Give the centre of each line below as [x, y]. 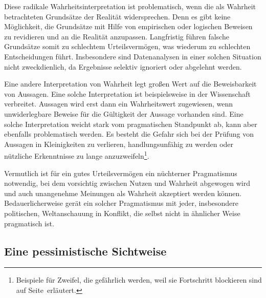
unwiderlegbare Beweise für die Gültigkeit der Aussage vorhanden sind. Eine [124, 113]
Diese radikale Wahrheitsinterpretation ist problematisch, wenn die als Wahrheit [130, 6]
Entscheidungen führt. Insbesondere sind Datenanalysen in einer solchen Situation [133, 56]
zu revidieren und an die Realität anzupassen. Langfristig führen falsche [117, 36]
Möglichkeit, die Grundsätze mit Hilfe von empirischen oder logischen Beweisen [128, 26]
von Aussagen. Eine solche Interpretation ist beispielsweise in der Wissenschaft [127, 93]
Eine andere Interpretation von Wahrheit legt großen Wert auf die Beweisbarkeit [130, 84]
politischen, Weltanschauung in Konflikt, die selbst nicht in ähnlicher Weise [122, 213]
